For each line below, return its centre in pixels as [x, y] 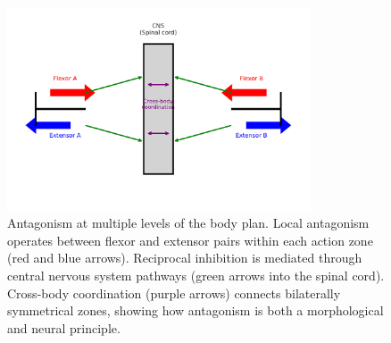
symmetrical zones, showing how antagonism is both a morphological [195, 310]
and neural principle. [64, 327]
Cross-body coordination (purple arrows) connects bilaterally [174, 293]
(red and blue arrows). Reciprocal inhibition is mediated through [185, 258]
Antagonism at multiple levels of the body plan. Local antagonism [188, 223]
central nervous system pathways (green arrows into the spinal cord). [196, 275]
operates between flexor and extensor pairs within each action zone [190, 240]
